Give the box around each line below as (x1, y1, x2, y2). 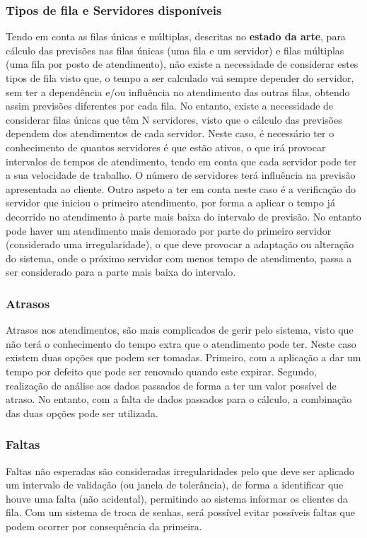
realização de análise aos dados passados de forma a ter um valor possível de (6, 378, 337, 392)
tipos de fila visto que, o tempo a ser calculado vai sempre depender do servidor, (6, 71, 354, 85)
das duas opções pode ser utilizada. (6, 405, 158, 420)
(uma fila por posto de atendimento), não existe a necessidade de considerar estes (6, 57, 359, 71)
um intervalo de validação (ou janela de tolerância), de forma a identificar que (6, 477, 344, 492)
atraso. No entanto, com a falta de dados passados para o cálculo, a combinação (6, 392, 352, 407)
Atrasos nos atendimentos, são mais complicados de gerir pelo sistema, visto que (6, 322, 354, 337)
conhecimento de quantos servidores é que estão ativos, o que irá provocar (6, 139, 326, 154)
